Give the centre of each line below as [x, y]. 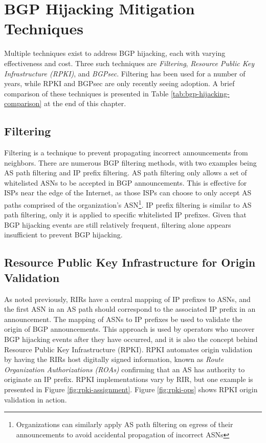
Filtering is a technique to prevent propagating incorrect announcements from [126, 153]
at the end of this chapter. [85, 103]
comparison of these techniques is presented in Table [86, 93]
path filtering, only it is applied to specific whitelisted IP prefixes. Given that [125, 215]
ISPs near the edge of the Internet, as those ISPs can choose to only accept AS [128, 193]
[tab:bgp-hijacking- [200, 93]
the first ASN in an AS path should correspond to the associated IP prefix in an [130, 309]
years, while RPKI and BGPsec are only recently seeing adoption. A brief [119, 83]
